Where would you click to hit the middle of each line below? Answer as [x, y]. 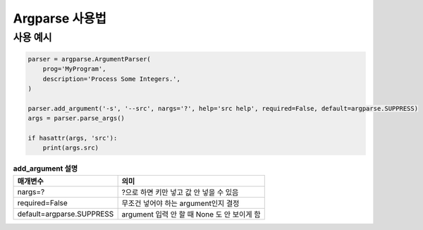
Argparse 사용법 [60, 18]
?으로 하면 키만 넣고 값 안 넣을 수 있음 [180, 192]
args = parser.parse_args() [76, 119]
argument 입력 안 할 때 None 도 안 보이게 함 [191, 214]
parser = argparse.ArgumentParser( [89, 59]
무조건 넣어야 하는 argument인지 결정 [180, 203]
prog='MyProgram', [74, 69]
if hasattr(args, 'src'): [73, 138]
